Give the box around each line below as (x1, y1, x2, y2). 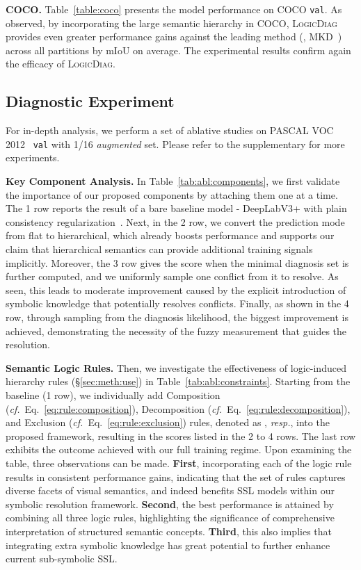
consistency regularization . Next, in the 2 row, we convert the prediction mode (6, 214, 345, 229)
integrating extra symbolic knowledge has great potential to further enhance (6, 537, 330, 552)
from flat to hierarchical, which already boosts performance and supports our (6, 228, 335, 243)
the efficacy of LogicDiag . (6, 56, 115, 71)
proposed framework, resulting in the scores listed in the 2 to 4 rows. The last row (6, 428, 356, 443)
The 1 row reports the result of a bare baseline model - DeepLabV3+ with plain (6, 201, 347, 215)
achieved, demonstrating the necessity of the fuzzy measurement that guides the (6, 323, 347, 338)
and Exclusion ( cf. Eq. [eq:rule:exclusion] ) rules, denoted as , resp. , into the (6, 415, 330, 430)
